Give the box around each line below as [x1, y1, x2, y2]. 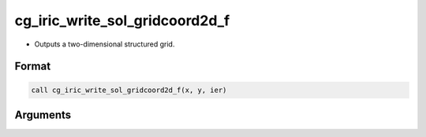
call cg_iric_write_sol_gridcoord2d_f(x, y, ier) [31, 85, 227, 94]
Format [14, 60, 51, 73]
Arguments [14, 108, 72, 121]
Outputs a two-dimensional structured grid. [34, 39, 175, 49]
